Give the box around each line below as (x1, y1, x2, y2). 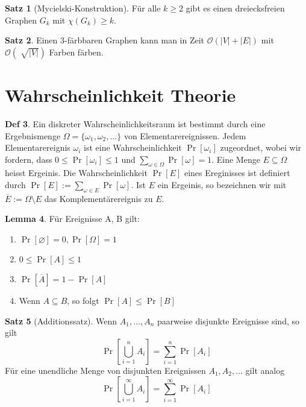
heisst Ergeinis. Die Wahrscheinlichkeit (5, 166, 148, 179)
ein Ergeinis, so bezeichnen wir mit (157, 178, 287, 191)
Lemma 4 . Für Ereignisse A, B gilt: (5, 212, 140, 225)
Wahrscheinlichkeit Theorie (5, 82, 236, 107)
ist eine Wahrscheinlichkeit (84, 141, 182, 154)
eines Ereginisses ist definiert (184, 166, 290, 179)
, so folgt (67, 294, 99, 307)
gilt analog (245, 364, 285, 376)
